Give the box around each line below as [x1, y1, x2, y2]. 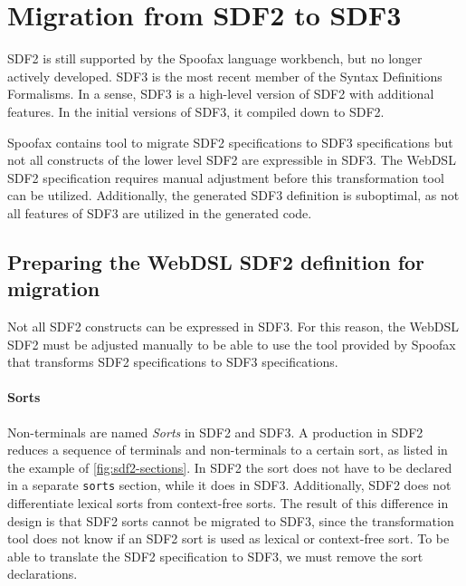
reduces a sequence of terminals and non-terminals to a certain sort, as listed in [7, 440, 448, 459]
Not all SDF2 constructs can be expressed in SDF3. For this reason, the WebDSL [7, 317, 459, 336]
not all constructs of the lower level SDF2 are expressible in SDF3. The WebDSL [7, 150, 456, 169]
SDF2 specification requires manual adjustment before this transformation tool [7, 168, 444, 187]
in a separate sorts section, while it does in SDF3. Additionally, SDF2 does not [7, 476, 452, 495]
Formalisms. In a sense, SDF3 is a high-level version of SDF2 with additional [7, 84, 434, 103]
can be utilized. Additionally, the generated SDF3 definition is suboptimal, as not [7, 186, 460, 205]
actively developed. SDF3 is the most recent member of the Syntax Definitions [7, 66, 442, 85]
